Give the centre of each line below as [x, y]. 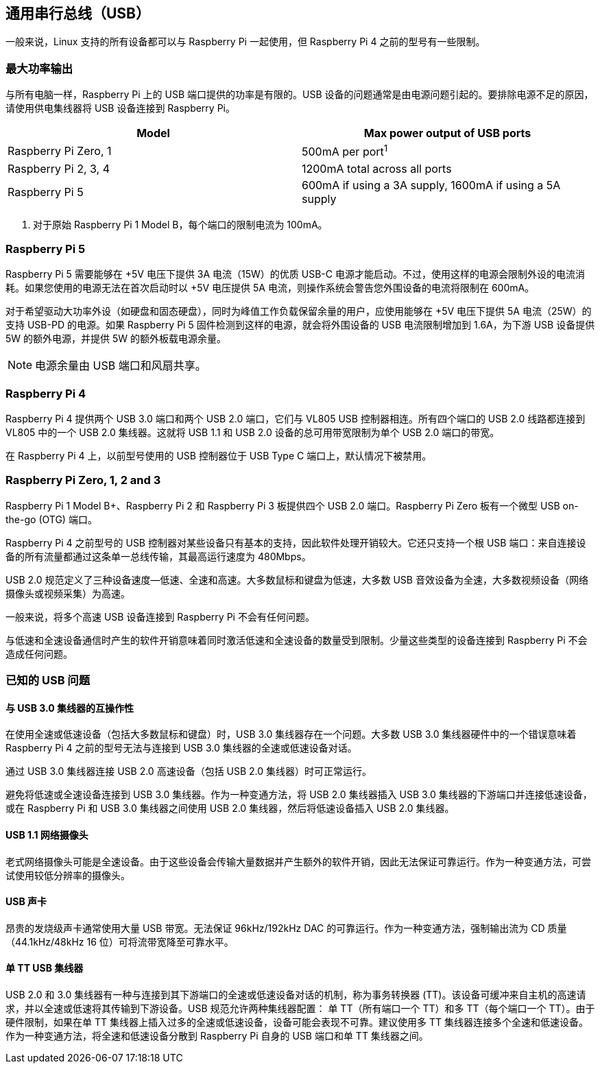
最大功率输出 [39, 68]
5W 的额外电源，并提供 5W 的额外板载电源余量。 [116, 339]
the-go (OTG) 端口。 [51, 519]
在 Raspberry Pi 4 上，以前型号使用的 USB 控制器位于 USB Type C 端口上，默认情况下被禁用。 [219, 456]
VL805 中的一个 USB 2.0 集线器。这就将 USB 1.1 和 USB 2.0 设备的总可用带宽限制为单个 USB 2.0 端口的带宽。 [253, 432]
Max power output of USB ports [447, 133]
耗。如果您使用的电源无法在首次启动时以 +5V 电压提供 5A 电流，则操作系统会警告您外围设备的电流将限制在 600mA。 [270, 288]
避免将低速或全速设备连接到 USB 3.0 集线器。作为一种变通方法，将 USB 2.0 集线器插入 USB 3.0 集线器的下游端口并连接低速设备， [299, 795]
